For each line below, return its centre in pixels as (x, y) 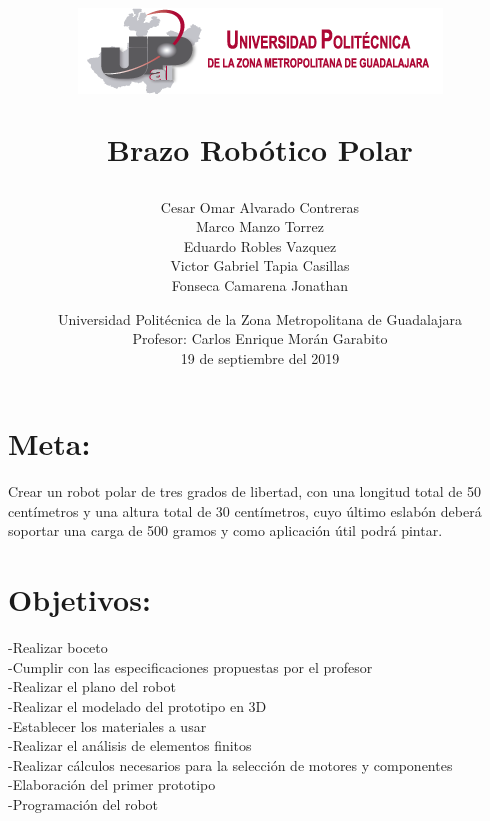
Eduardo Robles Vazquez (260, 245)
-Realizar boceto (58, 647)
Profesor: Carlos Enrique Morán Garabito (260, 338)
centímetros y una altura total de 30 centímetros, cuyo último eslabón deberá (245, 510)
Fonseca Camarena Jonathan (260, 284)
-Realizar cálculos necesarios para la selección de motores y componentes (230, 764)
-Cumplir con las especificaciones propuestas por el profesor (190, 666)
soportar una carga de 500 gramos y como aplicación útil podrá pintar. (225, 530)
